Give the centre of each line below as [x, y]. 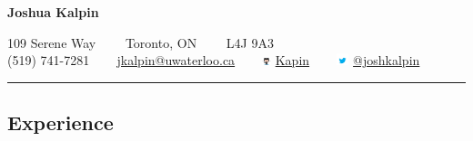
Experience [60, 122]
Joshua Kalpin [53, 12]
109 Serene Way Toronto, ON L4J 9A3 [141, 42]
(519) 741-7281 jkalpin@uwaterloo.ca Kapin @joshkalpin [214, 60]
